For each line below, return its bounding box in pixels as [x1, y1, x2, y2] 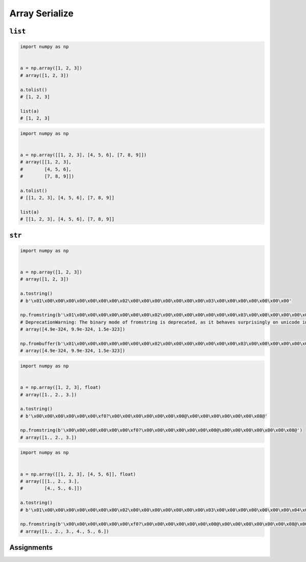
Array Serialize [9, 8, 74, 19]
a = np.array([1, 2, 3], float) [20, 385, 101, 390]
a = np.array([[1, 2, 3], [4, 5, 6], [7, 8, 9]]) [20, 152, 147, 158]
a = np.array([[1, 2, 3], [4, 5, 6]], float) [20, 471, 136, 477]
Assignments [9, 543, 53, 552]
